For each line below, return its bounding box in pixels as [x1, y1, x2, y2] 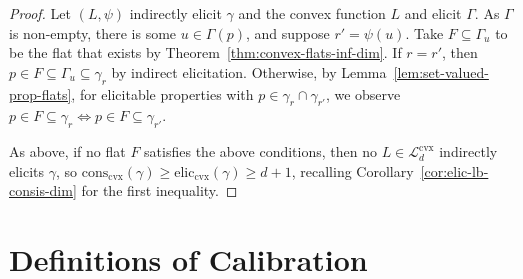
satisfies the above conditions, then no [144, 141, 377, 162]
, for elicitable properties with [71, 83, 254, 104]
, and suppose [246, 22, 330, 43]
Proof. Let [9, 3, 71, 23]
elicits [9, 160, 45, 181]
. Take [405, 22, 444, 43]
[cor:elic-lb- [420, 160, 489, 181]
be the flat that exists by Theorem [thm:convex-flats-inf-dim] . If [9, 42, 402, 63]
